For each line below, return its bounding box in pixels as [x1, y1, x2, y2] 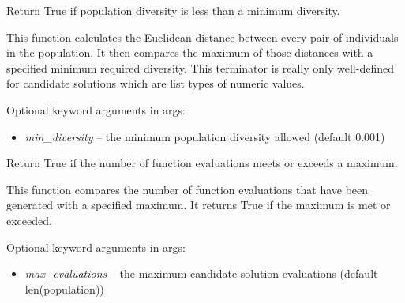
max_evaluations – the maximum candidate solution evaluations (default [24, 265, 378, 282]
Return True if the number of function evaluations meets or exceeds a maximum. [6, 155, 398, 171]
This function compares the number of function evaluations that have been [6, 181, 369, 197]
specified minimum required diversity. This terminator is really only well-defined [6, 59, 394, 76]
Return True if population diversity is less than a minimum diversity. [6, 2, 340, 18]
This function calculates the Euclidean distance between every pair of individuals [6, 28, 399, 45]
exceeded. [6, 211, 52, 228]
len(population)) [24, 280, 104, 297]
